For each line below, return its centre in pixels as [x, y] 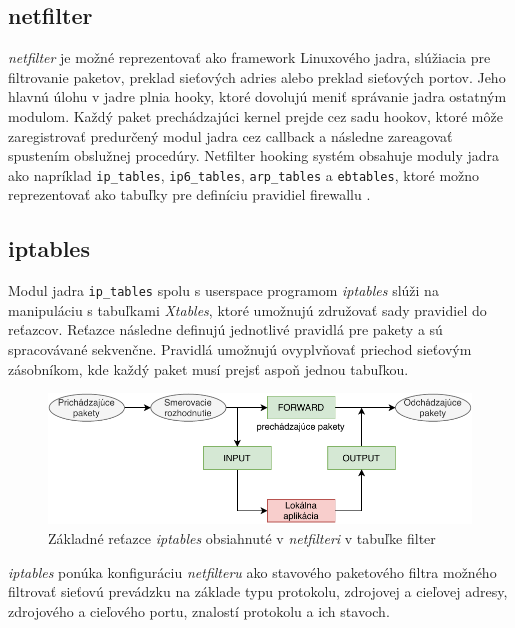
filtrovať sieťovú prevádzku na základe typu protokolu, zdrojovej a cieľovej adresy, [258, 591]
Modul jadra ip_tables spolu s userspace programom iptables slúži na [223, 290]
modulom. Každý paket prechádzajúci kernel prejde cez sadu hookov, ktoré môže [255, 115]
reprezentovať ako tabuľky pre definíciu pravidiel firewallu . [189, 194]
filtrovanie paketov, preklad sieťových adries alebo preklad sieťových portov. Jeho [257, 76]
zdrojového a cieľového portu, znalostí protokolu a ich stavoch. [199, 610]
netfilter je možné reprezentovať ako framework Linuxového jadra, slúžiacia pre [249, 57]
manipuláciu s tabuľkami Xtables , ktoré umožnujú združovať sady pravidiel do [247, 309]
